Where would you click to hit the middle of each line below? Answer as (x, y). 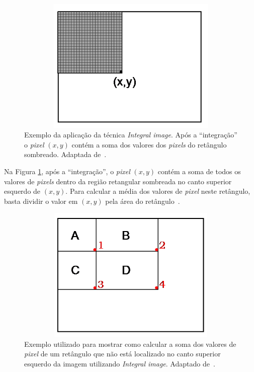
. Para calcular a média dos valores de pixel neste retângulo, (158, 191)
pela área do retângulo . (143, 201)
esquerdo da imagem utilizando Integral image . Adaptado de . (120, 363)
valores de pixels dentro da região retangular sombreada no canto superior (118, 181)
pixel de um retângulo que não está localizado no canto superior (122, 354)
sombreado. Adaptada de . (65, 154)
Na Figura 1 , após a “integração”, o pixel (67, 171)
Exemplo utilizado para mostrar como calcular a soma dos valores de (130, 344)
